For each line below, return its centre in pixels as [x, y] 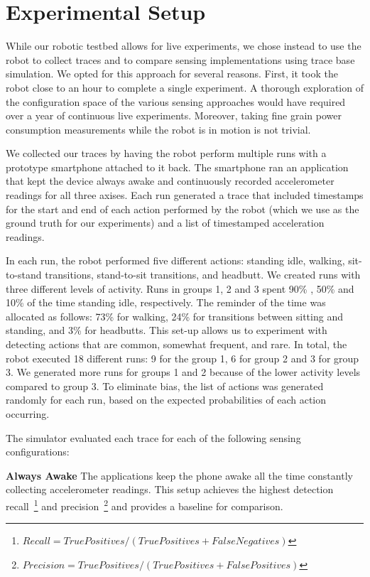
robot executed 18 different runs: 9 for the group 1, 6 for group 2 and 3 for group [183, 358]
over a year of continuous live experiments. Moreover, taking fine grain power [174, 115]
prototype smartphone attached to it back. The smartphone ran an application [177, 167]
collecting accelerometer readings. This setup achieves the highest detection [170, 489]
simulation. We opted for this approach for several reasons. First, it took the [172, 74]
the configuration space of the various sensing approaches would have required [176, 101]
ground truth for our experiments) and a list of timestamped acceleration [165, 223]
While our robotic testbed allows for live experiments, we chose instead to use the [184, 46]
